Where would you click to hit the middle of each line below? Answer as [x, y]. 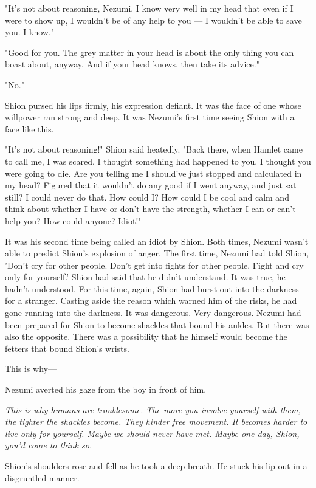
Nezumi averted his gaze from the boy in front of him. [106, 389]
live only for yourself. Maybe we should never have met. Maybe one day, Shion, [152, 433]
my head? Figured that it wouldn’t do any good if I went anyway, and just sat [151, 185]
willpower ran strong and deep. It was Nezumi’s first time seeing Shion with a [150, 117]
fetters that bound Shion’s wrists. [67, 348]
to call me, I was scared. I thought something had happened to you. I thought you [158, 161]
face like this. [29, 129]
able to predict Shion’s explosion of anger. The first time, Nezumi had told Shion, [157, 253]
